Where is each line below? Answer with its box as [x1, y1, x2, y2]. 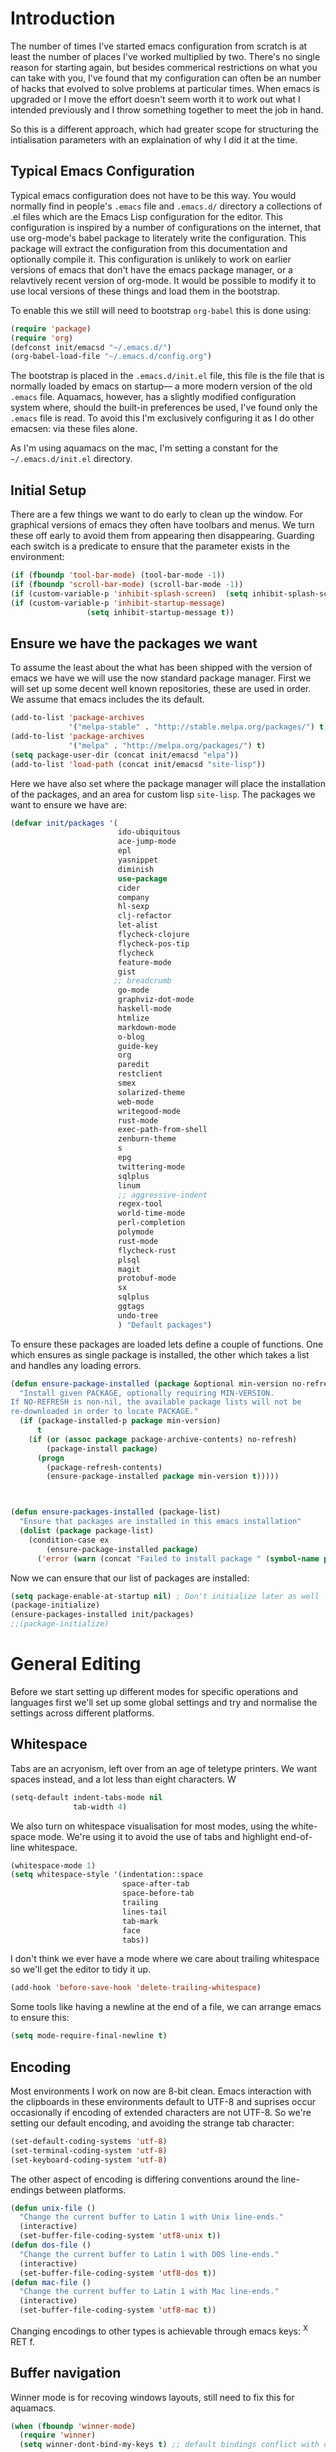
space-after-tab [121, 1879, 190, 1889]
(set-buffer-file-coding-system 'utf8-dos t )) [19, 2268, 217, 2278]
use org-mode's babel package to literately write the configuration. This [10, 232, 307, 244]
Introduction [10, 7, 116, 30]
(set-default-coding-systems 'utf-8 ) [10, 2136, 168, 2146]
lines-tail [121, 1907, 168, 1917]
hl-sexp [117, 902, 150, 912]
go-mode [117, 985, 150, 996]
